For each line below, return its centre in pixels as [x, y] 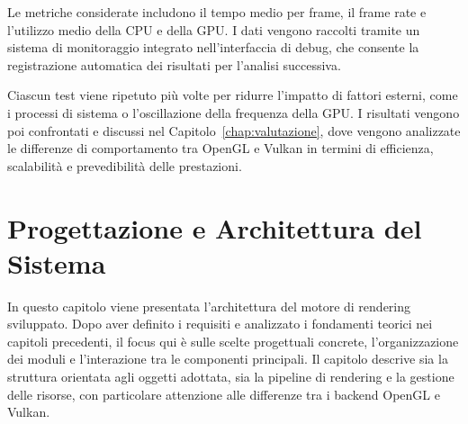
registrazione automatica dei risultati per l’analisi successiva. [174, 64]
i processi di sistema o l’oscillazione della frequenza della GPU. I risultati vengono [234, 112]
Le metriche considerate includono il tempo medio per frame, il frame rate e [217, 12]
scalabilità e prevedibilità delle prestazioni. [125, 165]
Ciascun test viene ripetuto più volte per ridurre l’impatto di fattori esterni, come [233, 95]
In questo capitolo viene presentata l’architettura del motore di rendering [209, 306]
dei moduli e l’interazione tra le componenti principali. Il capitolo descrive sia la [228, 359]
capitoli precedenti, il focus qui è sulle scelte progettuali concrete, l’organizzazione [233, 341]
